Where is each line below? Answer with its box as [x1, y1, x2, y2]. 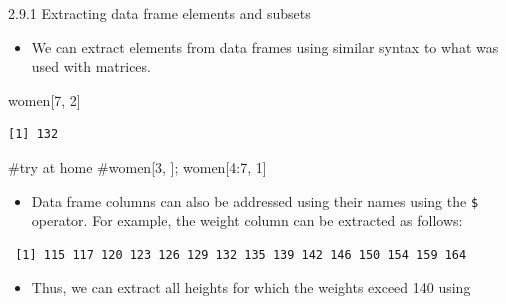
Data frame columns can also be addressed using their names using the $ [31, 190, 479, 211]
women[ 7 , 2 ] [8, 89, 81, 110]
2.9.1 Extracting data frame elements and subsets [8, 3, 311, 23]
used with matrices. [31, 56, 151, 77]
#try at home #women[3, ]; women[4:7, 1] [8, 156, 267, 177]
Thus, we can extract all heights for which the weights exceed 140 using [31, 277, 471, 298]
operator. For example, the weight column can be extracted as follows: [31, 210, 463, 231]
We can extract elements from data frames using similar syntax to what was [31, 36, 499, 57]
